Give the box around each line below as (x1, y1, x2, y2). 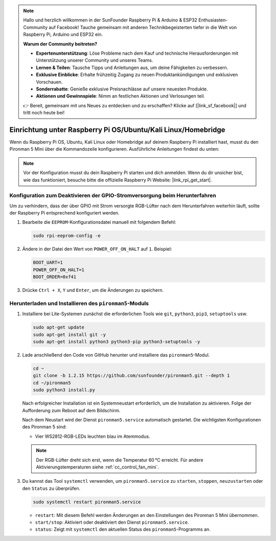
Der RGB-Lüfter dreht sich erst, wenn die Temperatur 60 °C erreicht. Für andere (36, 457, 204, 463)
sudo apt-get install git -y (33, 332, 106, 337)
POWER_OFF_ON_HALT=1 (33, 267, 84, 273)
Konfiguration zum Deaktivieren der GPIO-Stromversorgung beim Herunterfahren (9, 192, 217, 199)
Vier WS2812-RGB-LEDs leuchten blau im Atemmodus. (35, 433, 150, 439)
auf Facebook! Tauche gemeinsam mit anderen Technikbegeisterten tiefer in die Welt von (49, 24, 237, 30)
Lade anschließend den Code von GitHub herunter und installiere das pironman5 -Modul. (22, 352, 210, 358)
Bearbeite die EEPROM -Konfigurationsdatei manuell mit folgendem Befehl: (22, 219, 176, 225)
